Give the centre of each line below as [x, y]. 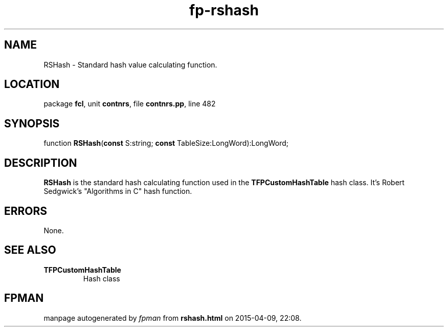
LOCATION [32, 84]
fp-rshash [224, 10]
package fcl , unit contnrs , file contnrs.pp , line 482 [130, 104]
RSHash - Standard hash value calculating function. [130, 64]
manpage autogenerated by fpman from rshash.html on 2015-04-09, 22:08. [173, 318]
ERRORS [26, 211]
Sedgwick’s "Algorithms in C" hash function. [118, 191]
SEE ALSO [30, 250]
